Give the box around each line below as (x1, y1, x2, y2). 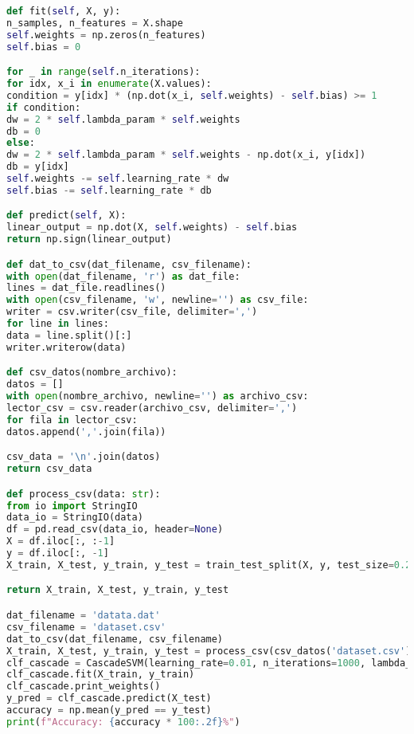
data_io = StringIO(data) (6, 512, 143, 524)
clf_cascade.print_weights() (6, 681, 161, 693)
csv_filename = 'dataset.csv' (6, 621, 166, 633)
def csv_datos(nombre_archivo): (6, 367, 178, 379)
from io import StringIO (6, 500, 138, 512)
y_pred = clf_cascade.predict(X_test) (6, 693, 212, 705)
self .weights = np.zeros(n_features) (6, 29, 206, 41)
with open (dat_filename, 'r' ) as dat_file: (6, 270, 240, 282)
